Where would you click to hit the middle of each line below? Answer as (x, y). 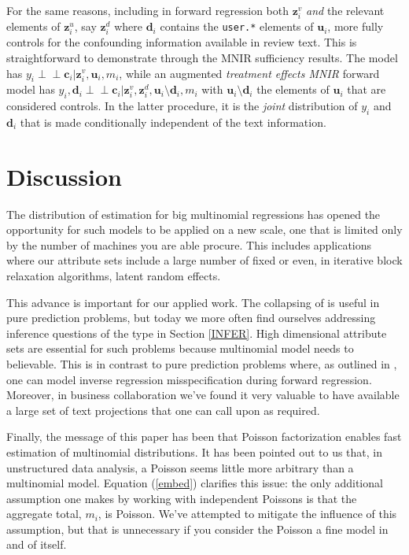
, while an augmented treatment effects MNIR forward (249, 73)
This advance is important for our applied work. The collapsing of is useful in (193, 302)
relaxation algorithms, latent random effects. (114, 275)
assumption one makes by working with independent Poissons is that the (182, 498)
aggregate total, (44, 514)
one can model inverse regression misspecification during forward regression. (189, 379)
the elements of (293, 89)
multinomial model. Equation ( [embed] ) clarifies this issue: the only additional (195, 483)
